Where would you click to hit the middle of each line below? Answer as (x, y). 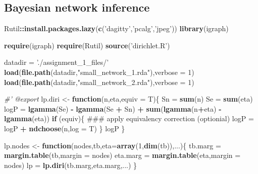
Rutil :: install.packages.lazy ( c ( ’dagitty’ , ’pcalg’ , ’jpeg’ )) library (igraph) (116, 28)
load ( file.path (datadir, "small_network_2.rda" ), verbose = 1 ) (99, 82)
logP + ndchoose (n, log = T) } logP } (65, 128)
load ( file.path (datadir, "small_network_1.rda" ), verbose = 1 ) (99, 72)
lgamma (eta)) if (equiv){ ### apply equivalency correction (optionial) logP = (129, 118)
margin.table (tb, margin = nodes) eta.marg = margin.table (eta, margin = (122, 155)
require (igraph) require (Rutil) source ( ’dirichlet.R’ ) (87, 45)
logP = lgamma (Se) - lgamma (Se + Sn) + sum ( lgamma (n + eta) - (113, 108)
